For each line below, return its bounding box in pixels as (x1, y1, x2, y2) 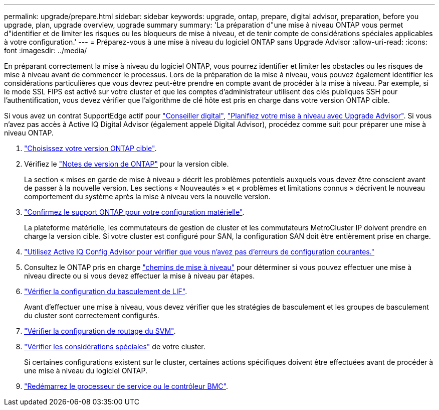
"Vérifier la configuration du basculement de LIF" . (24, 287, 187, 296)
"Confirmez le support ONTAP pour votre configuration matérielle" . (24, 208, 245, 216)
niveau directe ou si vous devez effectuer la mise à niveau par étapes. (24, 271, 255, 280)
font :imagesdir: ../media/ (4, 46, 87, 55)
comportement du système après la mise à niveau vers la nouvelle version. (24, 192, 271, 201)
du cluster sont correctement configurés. (24, 311, 159, 320)
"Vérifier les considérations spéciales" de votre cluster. (24, 342, 205, 351)
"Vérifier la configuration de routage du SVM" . (24, 327, 176, 335)
